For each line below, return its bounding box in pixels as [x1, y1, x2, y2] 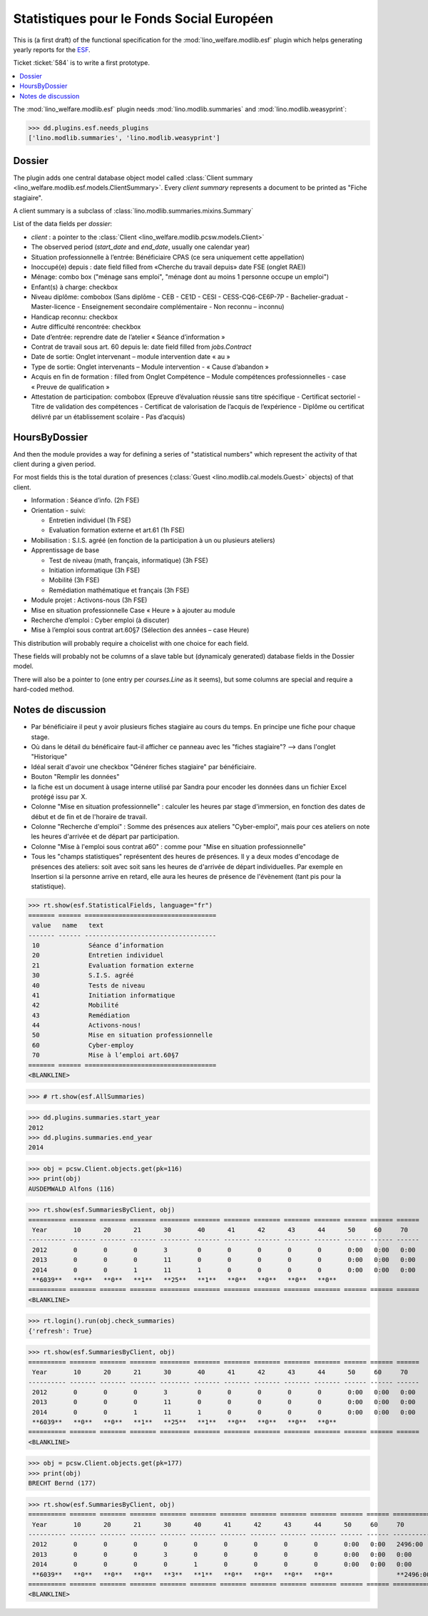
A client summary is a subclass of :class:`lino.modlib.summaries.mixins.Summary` [13, 206, 253, 215]
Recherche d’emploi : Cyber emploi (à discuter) [31, 616, 170, 624]
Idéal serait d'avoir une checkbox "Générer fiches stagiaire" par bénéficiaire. [31, 762, 257, 771]
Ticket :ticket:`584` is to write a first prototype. [13, 59, 150, 67]
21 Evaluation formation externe [32, 961, 194, 970]
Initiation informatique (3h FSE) [49, 566, 141, 574]
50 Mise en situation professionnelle [32, 1031, 213, 1040]
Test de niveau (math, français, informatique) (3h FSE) [49, 556, 208, 564]
